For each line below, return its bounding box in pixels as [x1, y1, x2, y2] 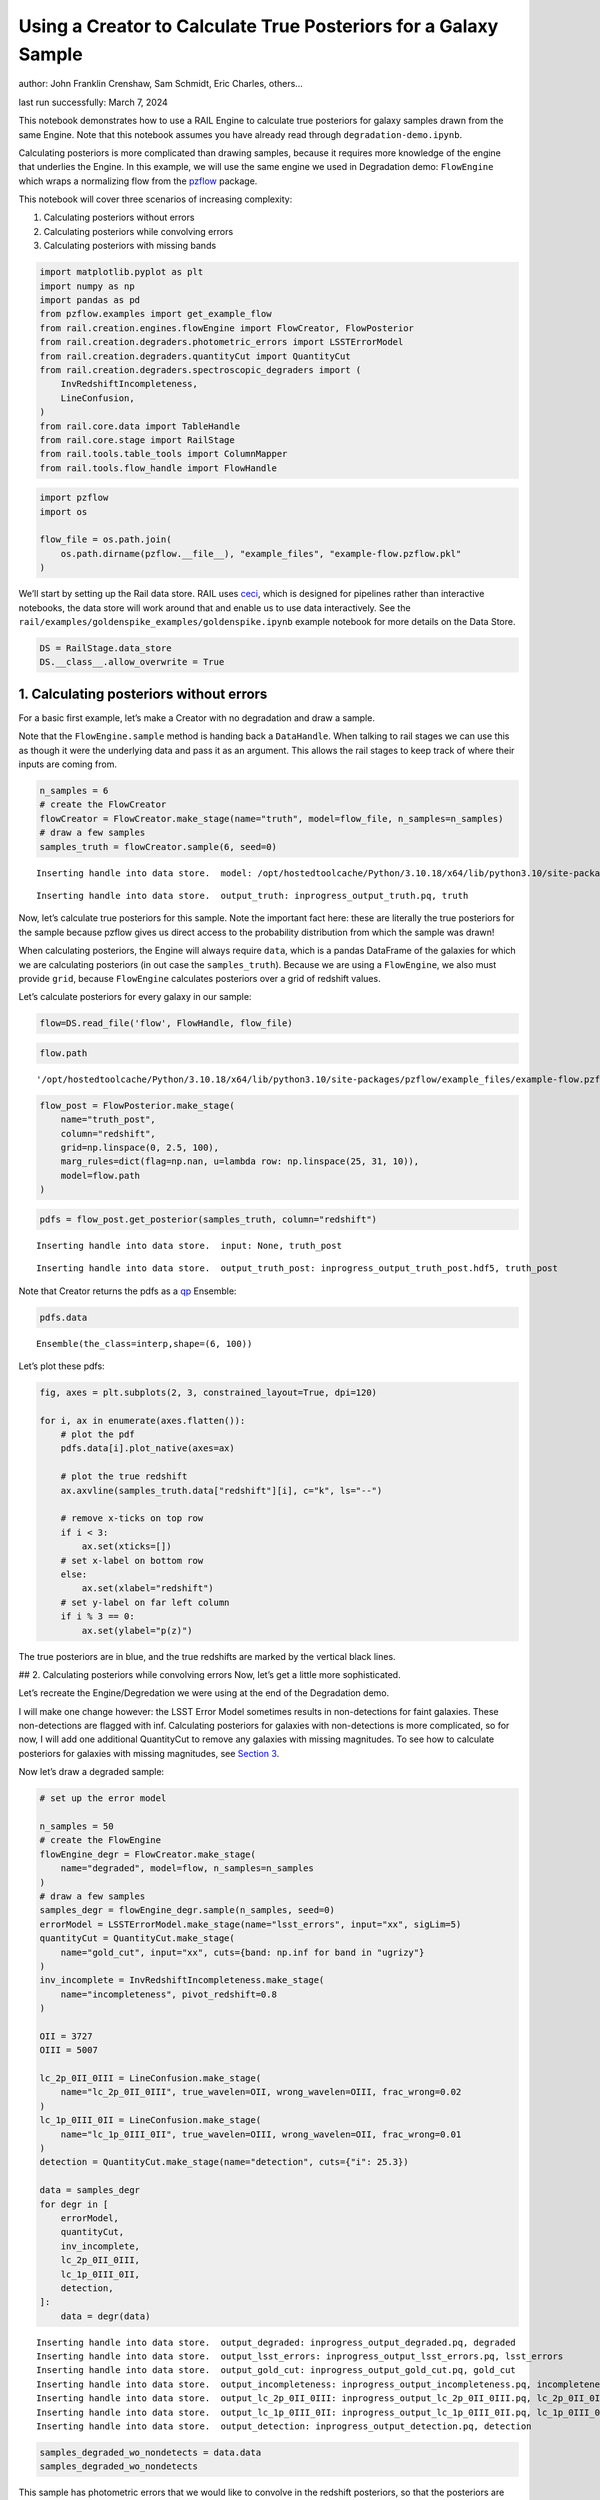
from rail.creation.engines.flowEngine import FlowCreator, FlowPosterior [39, 322, 415, 334]
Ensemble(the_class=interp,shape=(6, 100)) [36, 1338, 253, 1349]
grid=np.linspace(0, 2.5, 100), [60, 1142, 220, 1154]
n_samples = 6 [39, 785, 109, 797]
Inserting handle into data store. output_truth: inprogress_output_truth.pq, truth [36, 890, 469, 901]
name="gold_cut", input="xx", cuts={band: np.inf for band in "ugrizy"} [60, 1946, 425, 1958]
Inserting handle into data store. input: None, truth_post [36, 1240, 342, 1251]
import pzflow [39, 492, 109, 504]
